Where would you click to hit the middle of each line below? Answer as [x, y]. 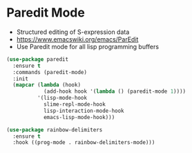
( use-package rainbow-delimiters [55, 129]
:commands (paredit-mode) [50, 72]
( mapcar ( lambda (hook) [47, 85]
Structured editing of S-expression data [73, 32]
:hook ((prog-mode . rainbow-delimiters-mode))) [84, 143]
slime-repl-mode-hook [75, 105]
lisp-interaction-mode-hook [84, 111]
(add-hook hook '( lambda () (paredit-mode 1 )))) [115, 91]
